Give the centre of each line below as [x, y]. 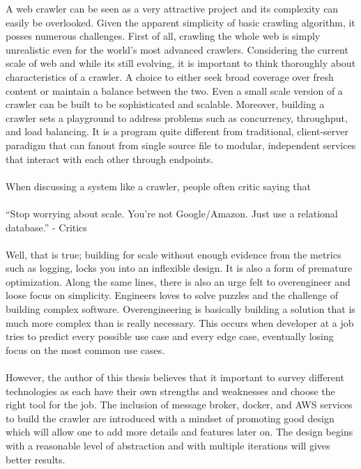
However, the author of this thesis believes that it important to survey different [175, 377]
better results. [36, 459]
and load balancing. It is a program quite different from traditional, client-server [177, 131]
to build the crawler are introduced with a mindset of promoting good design [170, 418]
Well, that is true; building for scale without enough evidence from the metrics [174, 254]
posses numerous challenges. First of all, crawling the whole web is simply [163, 36]
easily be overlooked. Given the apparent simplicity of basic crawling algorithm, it [180, 22]
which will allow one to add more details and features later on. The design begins [179, 432]
